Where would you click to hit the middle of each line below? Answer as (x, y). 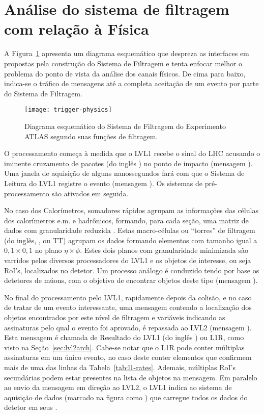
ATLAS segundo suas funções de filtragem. (91, 136)
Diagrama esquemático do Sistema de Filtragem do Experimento (125, 126)
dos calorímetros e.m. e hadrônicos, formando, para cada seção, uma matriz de (126, 220)
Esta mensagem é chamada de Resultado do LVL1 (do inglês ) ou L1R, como (124, 337)
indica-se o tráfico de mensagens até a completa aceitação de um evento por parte (131, 83)
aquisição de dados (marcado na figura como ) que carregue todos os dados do (126, 397)
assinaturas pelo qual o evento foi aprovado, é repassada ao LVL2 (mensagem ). (128, 327)
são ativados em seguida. (90, 193)
